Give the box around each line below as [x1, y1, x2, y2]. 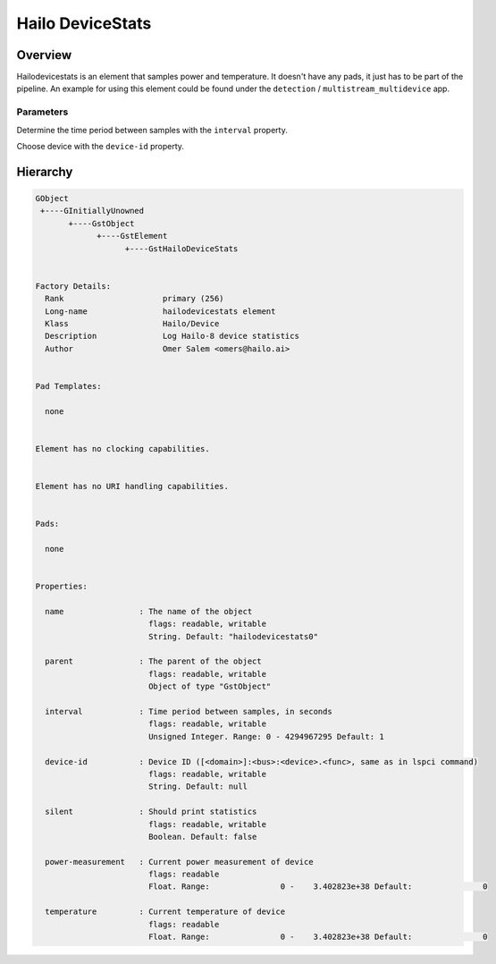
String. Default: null [147, 782, 248, 791]
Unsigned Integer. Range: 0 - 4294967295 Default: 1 [147, 731, 384, 741]
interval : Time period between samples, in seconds [45, 706, 332, 716]
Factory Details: [35, 281, 112, 291]
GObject [35, 193, 69, 203]
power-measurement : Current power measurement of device [45, 857, 314, 867]
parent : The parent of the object [45, 656, 263, 666]
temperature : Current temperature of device [45, 907, 286, 917]
